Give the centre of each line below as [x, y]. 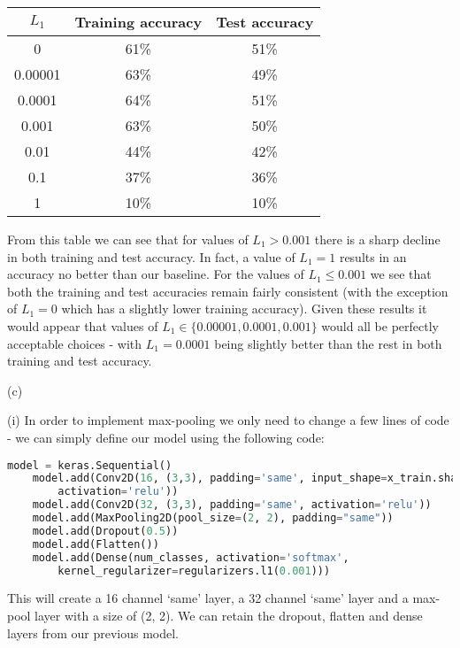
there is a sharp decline [377, 239]
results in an [373, 256]
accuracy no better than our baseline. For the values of [156, 274]
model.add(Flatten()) [96, 544]
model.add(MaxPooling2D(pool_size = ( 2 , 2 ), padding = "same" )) [213, 518]
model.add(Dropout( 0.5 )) [105, 531]
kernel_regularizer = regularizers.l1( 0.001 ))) [194, 571]
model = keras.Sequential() [90, 465]
